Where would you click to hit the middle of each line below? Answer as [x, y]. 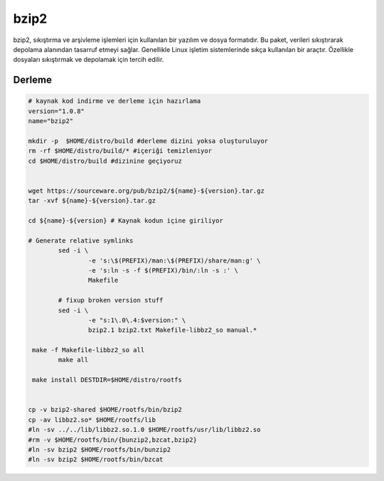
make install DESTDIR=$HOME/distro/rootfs [107, 380]
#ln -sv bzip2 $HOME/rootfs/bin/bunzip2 [99, 449]
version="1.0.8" [57, 111]
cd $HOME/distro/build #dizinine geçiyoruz [105, 161]
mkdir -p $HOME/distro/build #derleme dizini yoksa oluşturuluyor [148, 141]
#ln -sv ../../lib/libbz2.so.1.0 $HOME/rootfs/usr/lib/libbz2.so [144, 430]
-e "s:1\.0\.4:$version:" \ [137, 320]
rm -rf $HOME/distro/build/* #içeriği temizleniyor [120, 151]
